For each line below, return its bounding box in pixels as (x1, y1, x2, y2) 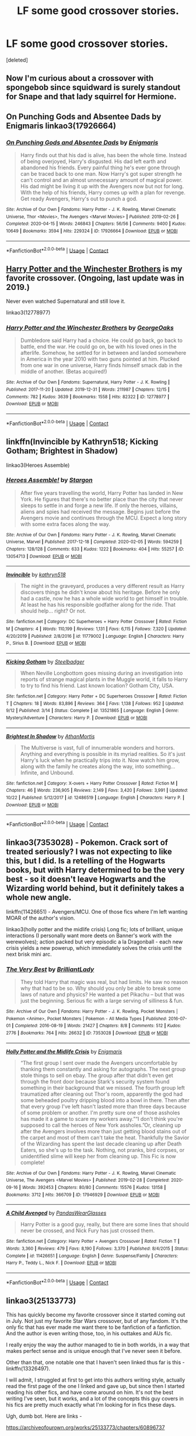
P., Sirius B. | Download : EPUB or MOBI (6, 640, 86, 647)
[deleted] (6, 56, 28, 63)
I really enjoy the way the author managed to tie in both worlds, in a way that (6, 1341, 190, 1348)
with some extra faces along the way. (20, 520, 111, 528)
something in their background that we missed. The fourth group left (20, 1084, 185, 1091)
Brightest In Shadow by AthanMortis (6, 733, 95, 740)
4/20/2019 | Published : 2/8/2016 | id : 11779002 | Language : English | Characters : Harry (6, 633, 184, 639)
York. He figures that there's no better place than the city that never (20, 495, 184, 502)
